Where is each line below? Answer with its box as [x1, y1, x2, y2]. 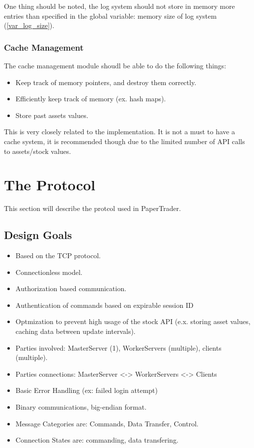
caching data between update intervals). [15, 326, 136, 336]
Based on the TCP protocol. [15, 250, 101, 261]
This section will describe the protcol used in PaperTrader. [4, 203, 181, 213]
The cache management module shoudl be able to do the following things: [4, 60, 226, 70]
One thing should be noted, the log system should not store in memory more [4, 1, 235, 11]
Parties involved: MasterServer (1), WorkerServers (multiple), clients [15, 342, 222, 353]
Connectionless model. [15, 267, 83, 277]
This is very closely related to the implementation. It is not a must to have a [4, 126, 235, 137]
